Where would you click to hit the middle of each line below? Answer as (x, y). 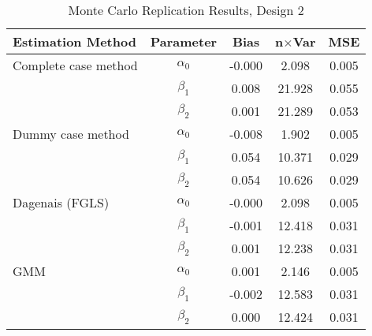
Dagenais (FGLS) (61, 202)
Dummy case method (71, 134)
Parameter (184, 41)
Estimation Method (74, 41)
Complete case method (75, 65)
